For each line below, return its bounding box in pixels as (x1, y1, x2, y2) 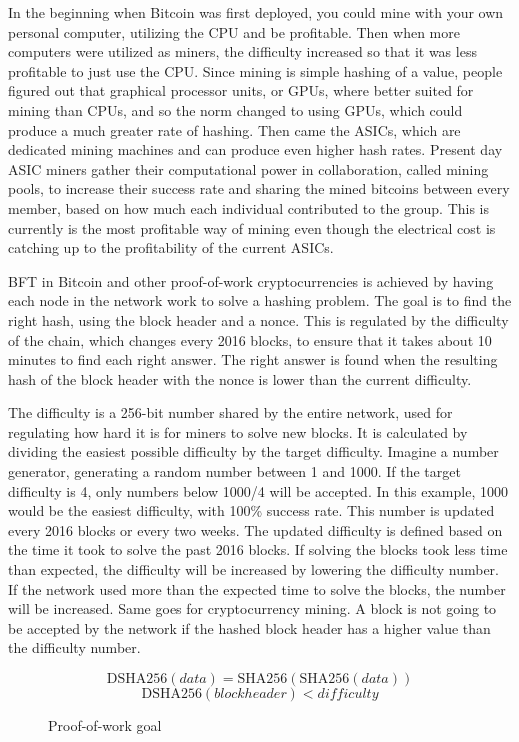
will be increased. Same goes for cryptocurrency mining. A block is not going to (8, 598, 497, 619)
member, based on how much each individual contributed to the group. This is (8, 197, 490, 218)
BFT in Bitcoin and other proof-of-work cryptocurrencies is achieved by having (8, 270, 494, 291)
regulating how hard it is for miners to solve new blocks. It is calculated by (8, 421, 468, 442)
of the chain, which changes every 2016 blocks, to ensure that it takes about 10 (8, 329, 492, 350)
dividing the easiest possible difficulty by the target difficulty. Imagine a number (8, 441, 499, 462)
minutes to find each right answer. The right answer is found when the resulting (8, 349, 498, 370)
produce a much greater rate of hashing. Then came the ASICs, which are (8, 119, 461, 140)
